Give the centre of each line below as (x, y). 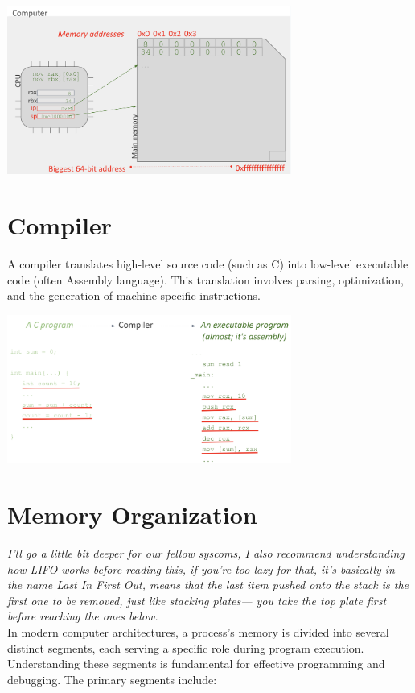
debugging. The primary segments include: (112, 679)
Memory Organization (132, 515)
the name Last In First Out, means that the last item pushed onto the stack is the (208, 585)
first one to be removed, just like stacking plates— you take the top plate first (197, 600)
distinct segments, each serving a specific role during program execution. (186, 647)
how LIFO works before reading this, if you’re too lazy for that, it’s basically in (201, 569)
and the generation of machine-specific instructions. (134, 295)
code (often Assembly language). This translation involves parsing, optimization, (205, 279)
